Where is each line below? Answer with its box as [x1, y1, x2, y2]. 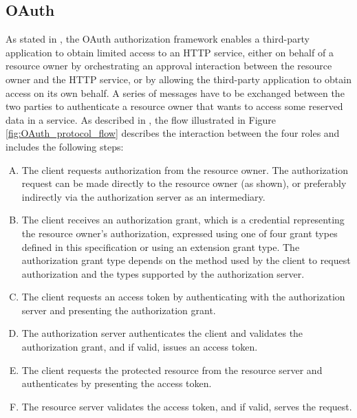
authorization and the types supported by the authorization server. [21, 266, 305, 280]
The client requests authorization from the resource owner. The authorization [21, 162, 348, 177]
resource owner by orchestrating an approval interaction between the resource [6, 58, 332, 73]
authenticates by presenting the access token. [21, 376, 212, 390]
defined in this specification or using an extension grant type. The [21, 239, 300, 254]
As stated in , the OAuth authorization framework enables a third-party [6, 32, 310, 46]
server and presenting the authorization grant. [21, 302, 216, 317]
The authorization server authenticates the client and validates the [21, 326, 303, 340]
